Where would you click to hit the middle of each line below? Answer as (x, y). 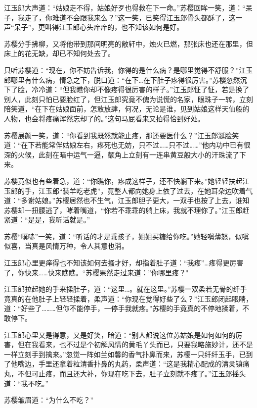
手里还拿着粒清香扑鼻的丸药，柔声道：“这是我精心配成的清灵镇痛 (144, 364)
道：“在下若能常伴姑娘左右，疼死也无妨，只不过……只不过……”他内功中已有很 (127, 145)
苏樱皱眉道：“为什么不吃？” (49, 400)
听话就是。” (73, 220)
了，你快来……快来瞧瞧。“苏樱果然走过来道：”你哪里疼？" (96, 272)
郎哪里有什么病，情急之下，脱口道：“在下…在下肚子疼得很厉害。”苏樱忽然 (122, 79)
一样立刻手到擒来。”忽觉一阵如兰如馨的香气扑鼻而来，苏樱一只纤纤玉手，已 (125, 354)
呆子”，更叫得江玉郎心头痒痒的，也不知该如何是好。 (99, 27)
